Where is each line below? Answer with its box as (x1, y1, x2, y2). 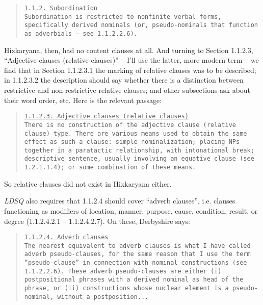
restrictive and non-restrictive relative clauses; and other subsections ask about (4, 85, 251, 95)
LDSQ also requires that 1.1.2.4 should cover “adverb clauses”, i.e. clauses (4, 195, 235, 206)
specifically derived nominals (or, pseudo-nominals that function (24, 21, 258, 29)
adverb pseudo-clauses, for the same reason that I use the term (24, 250, 251, 258)
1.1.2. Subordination (24, 5, 97, 12)
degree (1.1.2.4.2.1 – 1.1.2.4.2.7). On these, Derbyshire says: (4, 215, 191, 226)
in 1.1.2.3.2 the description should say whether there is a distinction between (4, 74, 244, 85)
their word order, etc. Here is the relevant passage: (4, 94, 162, 105)
